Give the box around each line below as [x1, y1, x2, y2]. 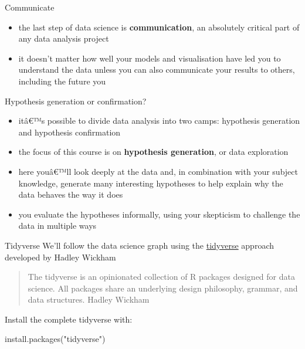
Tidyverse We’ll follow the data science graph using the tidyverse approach [5, 239, 274, 251]
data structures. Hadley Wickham [28, 293, 150, 306]
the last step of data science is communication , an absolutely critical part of [18, 21, 300, 33]
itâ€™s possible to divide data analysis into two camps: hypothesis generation [18, 114, 300, 127]
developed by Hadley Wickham [5, 250, 116, 263]
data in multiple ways [18, 219, 97, 232]
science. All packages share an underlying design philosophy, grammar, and [28, 282, 298, 294]
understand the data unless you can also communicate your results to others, [18, 63, 295, 76]
